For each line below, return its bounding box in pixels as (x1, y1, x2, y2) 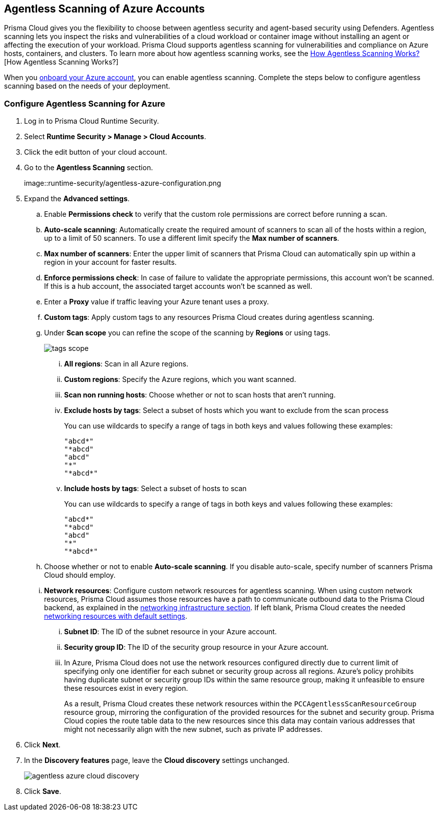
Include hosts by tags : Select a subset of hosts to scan (64, 484, 247, 493)
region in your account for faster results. (44, 258, 177, 267)
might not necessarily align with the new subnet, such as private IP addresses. (64, 725, 323, 734)
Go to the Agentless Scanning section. (24, 163, 153, 172)
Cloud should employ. (44, 571, 116, 580)
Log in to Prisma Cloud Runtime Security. (24, 117, 159, 126)
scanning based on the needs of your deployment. (4, 82, 170, 91)
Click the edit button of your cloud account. (24, 148, 167, 157)
